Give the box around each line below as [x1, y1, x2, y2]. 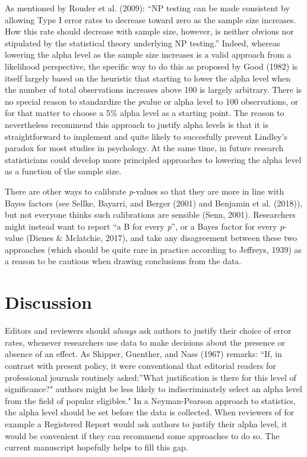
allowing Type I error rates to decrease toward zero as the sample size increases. [5, 13, 296, 26]
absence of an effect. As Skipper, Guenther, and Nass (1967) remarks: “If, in [5, 348, 282, 360]
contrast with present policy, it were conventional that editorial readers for [5, 359, 276, 371]
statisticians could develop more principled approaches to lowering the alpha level [5, 153, 302, 165]
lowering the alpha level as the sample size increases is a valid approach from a [5, 48, 292, 61]
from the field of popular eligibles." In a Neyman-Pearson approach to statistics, [5, 394, 296, 406]
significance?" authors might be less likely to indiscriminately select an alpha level [5, 383, 302, 395]
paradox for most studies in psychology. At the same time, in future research [5, 142, 284, 154]
